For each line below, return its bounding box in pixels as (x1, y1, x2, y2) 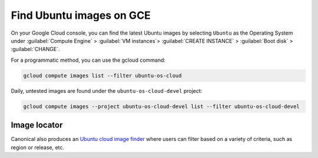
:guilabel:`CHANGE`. (11, 46, 60, 53)
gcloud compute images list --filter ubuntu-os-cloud (23, 72, 182, 79)
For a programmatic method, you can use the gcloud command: (11, 56, 166, 63)
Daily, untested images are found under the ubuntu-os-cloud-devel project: (11, 87, 203, 94)
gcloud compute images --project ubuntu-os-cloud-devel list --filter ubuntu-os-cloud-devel (23, 103, 300, 110)
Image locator (11, 120, 63, 130)
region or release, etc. (11, 144, 65, 151)
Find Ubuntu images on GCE (11, 9, 151, 22)
